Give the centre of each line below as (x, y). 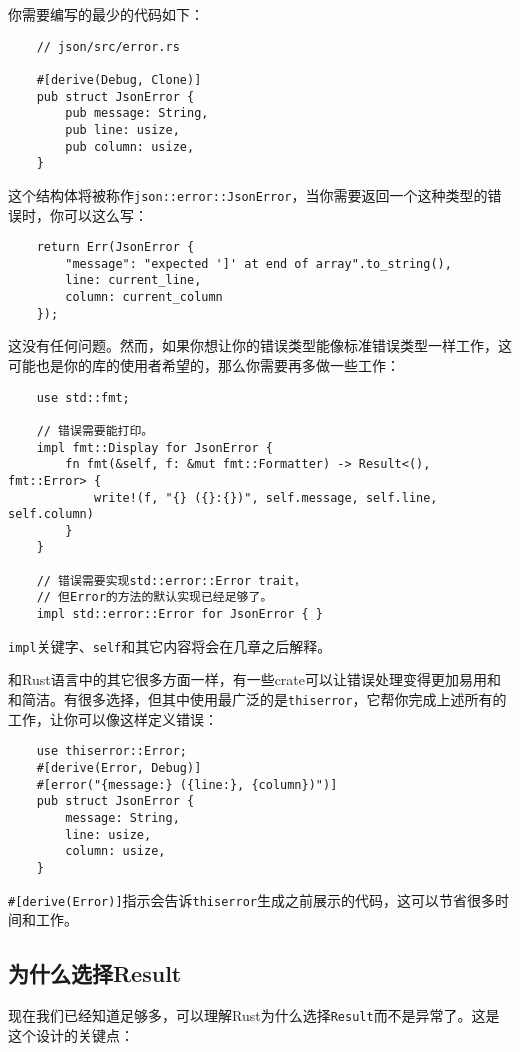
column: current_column (144, 297)
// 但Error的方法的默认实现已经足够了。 (154, 597)
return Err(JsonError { (115, 247)
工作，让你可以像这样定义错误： (113, 718)
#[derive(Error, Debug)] (119, 767)
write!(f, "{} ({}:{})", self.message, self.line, (265, 497)
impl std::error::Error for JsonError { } (179, 614)
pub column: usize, (130, 146)
